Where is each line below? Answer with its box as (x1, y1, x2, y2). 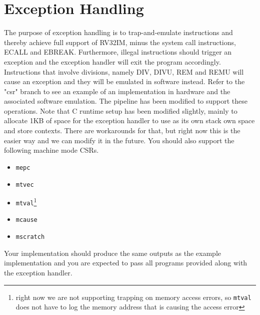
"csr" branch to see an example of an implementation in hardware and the (4, 86, 230, 96)
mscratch (15, 233, 45, 241)
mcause (15, 216, 37, 224)
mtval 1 (15, 196, 37, 207)
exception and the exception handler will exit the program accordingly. (4, 56, 221, 67)
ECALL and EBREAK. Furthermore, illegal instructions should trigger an (4, 47, 232, 57)
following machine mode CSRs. (4, 145, 99, 155)
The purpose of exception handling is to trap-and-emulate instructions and (4, 27, 233, 38)
